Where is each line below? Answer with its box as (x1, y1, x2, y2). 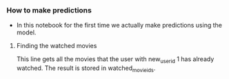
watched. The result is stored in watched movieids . (16, 64, 156, 74)
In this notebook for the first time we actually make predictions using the (16, 21, 222, 30)
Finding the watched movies (16, 42, 97, 50)
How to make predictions (6, 5, 92, 15)
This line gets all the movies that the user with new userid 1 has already (16, 55, 215, 65)
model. (16, 28, 37, 36)
